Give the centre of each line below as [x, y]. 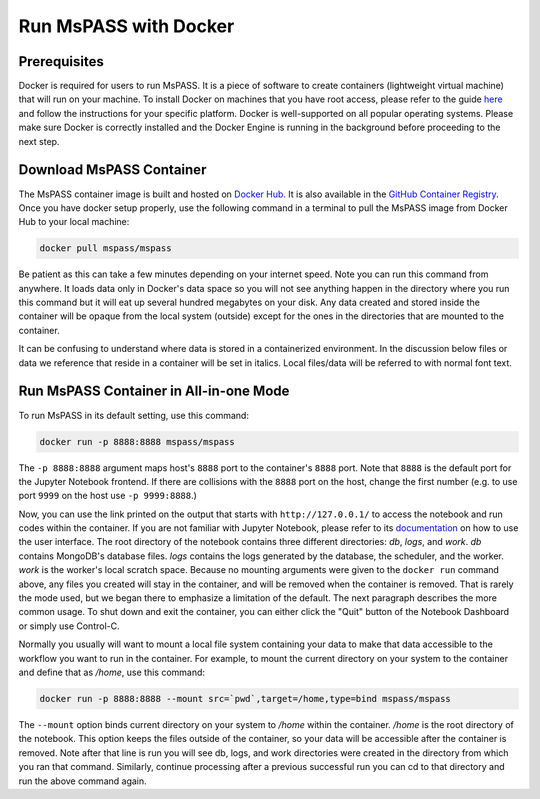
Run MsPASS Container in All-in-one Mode [154, 391]
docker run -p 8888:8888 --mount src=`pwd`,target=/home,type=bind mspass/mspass [245, 698]
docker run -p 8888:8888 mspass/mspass [137, 441]
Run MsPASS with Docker [126, 26]
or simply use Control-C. [69, 626]
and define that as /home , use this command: [111, 672]
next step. [39, 141]
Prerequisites [61, 61]
